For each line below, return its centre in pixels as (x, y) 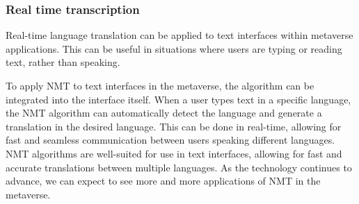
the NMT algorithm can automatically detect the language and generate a (164, 113)
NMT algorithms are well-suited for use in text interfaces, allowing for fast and (174, 153)
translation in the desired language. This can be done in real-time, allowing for (174, 126)
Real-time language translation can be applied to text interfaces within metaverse (179, 35)
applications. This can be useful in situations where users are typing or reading (174, 48)
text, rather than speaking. (63, 62)
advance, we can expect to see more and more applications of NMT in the (163, 181)
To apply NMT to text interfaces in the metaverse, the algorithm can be (160, 85)
